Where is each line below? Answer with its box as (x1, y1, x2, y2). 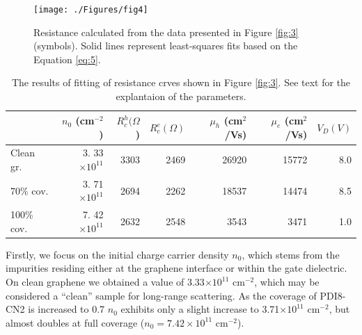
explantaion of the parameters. (116, 89, 246, 104)
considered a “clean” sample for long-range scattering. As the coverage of (6, 288, 317, 302)
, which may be (254, 275, 320, 289)
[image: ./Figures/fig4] (33, 5, 148, 15)
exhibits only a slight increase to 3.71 (120, 302, 280, 316)
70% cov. (10, 183, 49, 197)
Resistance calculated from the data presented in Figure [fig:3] (33, 24, 299, 39)
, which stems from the (242, 247, 340, 261)
